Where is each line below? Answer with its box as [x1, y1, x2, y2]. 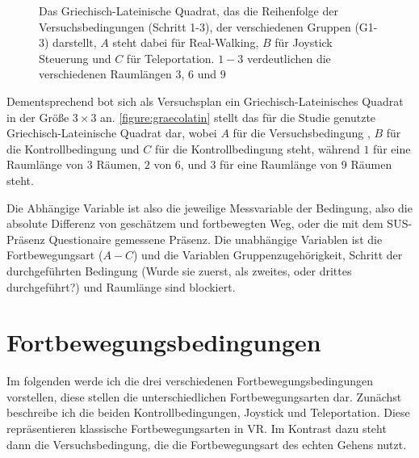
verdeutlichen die [246, 49, 331, 66]
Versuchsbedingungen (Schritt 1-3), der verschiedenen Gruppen [39, 18, 351, 35]
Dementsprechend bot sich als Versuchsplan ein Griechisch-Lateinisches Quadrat [6, 92, 404, 109]
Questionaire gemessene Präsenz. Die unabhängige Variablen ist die [48, 230, 383, 247]
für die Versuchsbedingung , [233, 124, 371, 141]
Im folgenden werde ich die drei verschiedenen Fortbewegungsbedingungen [6, 372, 373, 389]
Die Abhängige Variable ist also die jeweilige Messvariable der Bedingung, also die [6, 199, 413, 216]
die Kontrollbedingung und [6, 140, 140, 157]
